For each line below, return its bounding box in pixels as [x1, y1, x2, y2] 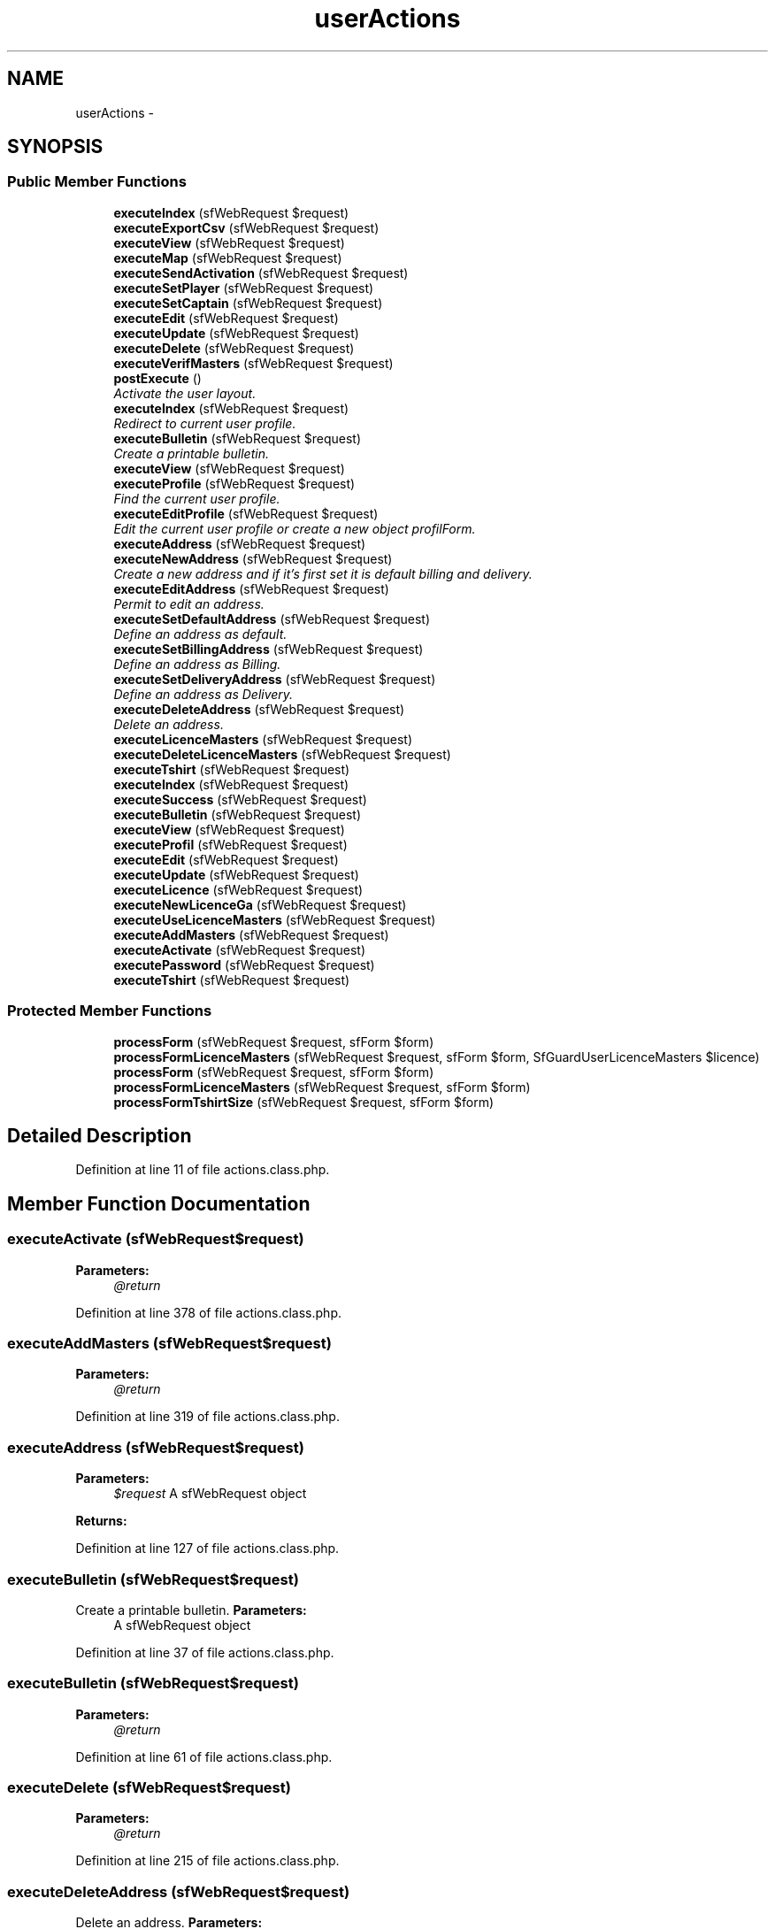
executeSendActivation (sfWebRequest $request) [113, 265, 409, 281]
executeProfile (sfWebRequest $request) [113, 475, 356, 491]
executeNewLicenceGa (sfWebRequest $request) [113, 896, 407, 912]
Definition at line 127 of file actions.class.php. [75, 1541, 340, 1556]
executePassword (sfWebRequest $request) [113, 957, 375, 972]
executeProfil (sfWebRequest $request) [113, 836, 348, 852]
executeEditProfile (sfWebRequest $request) [113, 505, 379, 521]
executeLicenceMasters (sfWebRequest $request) [113, 731, 412, 747]
